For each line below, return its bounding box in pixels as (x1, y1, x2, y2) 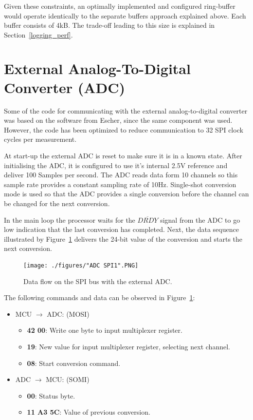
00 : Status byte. (27, 390, 75, 401)
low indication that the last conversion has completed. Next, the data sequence (4, 224, 239, 234)
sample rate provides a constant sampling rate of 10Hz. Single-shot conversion (4, 179, 236, 189)
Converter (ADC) (4, 77, 126, 97)
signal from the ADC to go (160, 214, 240, 225)
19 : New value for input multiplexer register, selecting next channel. (27, 342, 230, 352)
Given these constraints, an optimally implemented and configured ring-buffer (4, 1, 235, 11)
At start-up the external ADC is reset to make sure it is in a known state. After (4, 151, 242, 161)
